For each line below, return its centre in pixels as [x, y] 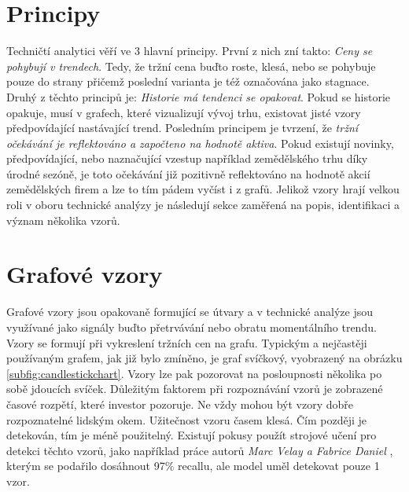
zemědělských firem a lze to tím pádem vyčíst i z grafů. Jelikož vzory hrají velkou [203, 189]
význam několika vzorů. [63, 220]
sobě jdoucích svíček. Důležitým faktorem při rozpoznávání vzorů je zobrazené [195, 389]
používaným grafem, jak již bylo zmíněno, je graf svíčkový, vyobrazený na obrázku [204, 358]
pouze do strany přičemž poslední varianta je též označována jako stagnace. [188, 81]
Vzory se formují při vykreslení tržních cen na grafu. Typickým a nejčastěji [187, 342]
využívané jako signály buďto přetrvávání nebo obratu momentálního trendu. [192, 327]
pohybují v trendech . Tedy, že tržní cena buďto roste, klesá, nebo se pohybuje [191, 66]
